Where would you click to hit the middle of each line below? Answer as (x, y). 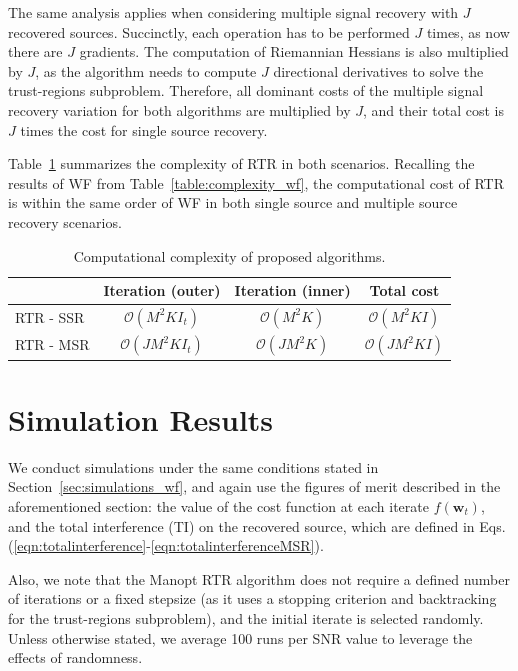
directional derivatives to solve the (378, 70)
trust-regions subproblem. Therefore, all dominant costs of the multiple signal (246, 90)
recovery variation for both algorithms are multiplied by (179, 109)
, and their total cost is (433, 109)
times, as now (468, 31)
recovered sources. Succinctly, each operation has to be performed (209, 31)
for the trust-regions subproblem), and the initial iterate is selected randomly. (246, 618)
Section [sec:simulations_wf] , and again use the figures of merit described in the (254, 486)
